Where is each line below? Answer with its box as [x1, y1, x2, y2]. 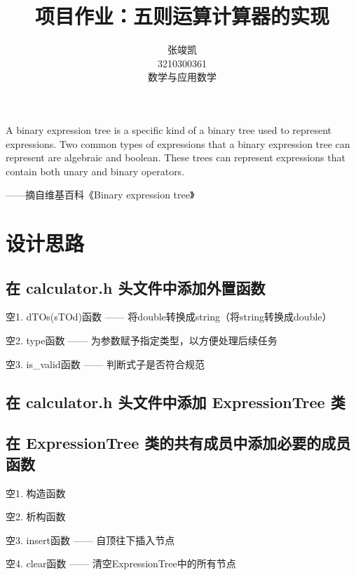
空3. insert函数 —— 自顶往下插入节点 [6, 532, 175, 547]
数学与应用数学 [148, 69, 217, 84]
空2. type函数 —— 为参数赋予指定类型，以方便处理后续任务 [6, 333, 278, 348]
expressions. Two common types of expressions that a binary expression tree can [6, 136, 350, 151]
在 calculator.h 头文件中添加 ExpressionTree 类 [6, 391, 345, 412]
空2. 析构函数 [6, 509, 66, 524]
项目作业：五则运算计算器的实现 [34, 1, 329, 30]
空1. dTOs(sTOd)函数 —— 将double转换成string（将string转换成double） [6, 309, 332, 324]
